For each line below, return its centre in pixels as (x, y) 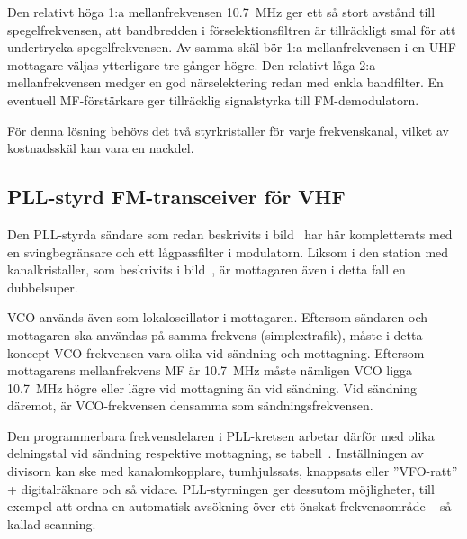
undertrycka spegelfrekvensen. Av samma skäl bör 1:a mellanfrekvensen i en (216, 47)
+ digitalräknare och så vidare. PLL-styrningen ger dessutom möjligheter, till (221, 488)
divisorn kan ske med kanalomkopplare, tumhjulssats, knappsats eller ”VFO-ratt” (233, 471)
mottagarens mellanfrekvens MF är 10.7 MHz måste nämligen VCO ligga (210, 370)
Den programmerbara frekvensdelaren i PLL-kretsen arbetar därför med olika (221, 435)
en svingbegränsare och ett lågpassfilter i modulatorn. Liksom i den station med (228, 252)
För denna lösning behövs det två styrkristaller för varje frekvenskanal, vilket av (228, 130)
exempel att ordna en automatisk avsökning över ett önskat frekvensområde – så (229, 506)
